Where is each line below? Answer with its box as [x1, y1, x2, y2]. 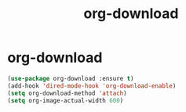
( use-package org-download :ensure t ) [7, 74, 134, 82]
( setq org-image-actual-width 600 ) [7, 96, 124, 104]
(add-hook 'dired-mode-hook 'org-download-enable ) [7, 81, 177, 90]
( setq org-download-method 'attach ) [7, 89, 127, 97]
